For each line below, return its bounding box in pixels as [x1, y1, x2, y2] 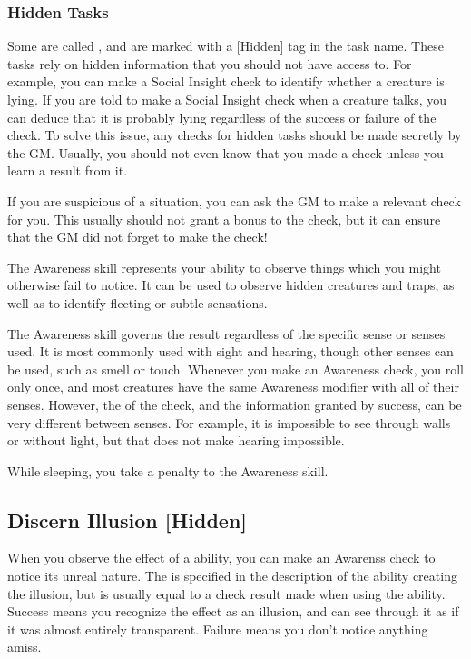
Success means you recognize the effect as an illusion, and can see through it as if [7, 602, 459, 621]
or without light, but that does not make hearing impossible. [7, 431, 345, 450]
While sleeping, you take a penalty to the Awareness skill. [7, 461, 329, 480]
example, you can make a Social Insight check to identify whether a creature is [7, 72, 445, 91]
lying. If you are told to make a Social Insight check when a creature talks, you [7, 90, 447, 108]
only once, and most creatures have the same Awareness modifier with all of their [7, 377, 459, 396]
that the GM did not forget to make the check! [7, 227, 268, 246]
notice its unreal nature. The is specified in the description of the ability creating [7, 566, 457, 585]
